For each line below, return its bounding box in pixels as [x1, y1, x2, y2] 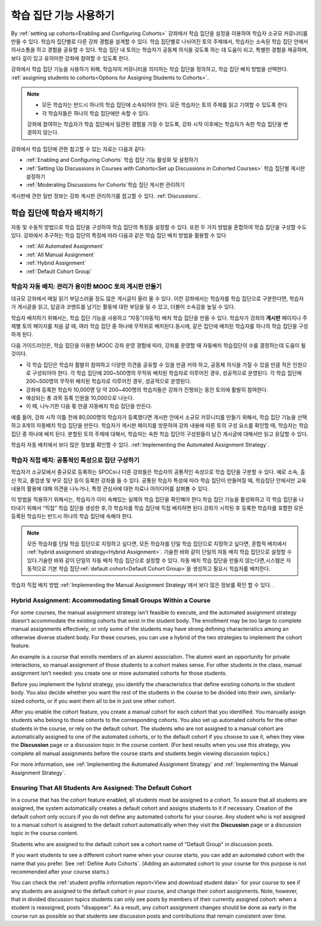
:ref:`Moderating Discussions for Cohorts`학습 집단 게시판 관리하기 [26, 182, 185, 189]
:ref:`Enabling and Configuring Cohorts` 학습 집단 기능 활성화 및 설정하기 [26, 157, 199, 164]
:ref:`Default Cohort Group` [26, 268, 92, 275]
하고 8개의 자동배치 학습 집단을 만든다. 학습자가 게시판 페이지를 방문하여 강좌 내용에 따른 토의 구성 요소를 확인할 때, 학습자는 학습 [11, 422, 309, 429]
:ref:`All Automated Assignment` [26, 243, 104, 250]
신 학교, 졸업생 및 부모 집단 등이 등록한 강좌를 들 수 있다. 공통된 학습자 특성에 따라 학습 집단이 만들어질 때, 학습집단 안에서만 [11, 477, 295, 484]
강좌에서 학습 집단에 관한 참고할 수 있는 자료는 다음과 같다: [11, 145, 146, 152]
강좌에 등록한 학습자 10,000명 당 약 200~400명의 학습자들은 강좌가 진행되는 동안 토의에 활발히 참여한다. [26, 386, 269, 393]
